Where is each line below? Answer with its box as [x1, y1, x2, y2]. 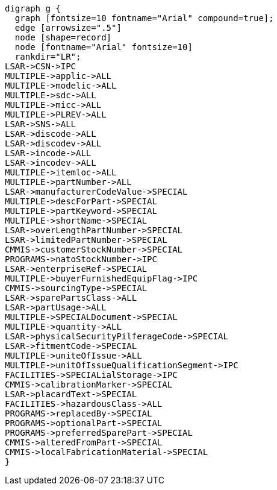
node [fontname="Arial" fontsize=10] [14, 42, 193, 52]
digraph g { [5, 4, 61, 13]
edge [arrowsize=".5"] [14, 23, 122, 33]
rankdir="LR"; [14, 52, 81, 61]
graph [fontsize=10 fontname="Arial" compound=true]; [14, 13, 274, 23]
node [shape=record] [14, 33, 112, 42]
